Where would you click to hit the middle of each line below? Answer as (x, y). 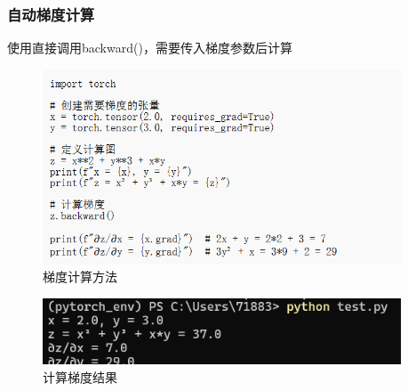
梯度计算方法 (80, 277)
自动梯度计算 (51, 14)
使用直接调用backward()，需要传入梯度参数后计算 (150, 48)
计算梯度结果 (80, 376)
